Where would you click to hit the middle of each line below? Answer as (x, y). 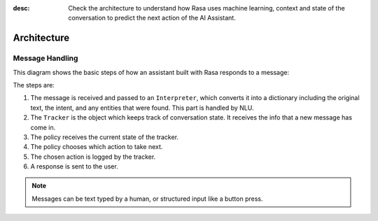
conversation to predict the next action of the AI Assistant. (152, 18)
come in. (43, 127)
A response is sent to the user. (74, 166)
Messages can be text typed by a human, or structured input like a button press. (147, 199)
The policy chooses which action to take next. (97, 147)
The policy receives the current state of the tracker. (104, 137)
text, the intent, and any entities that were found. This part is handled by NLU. (142, 108)
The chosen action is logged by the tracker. (93, 157)
